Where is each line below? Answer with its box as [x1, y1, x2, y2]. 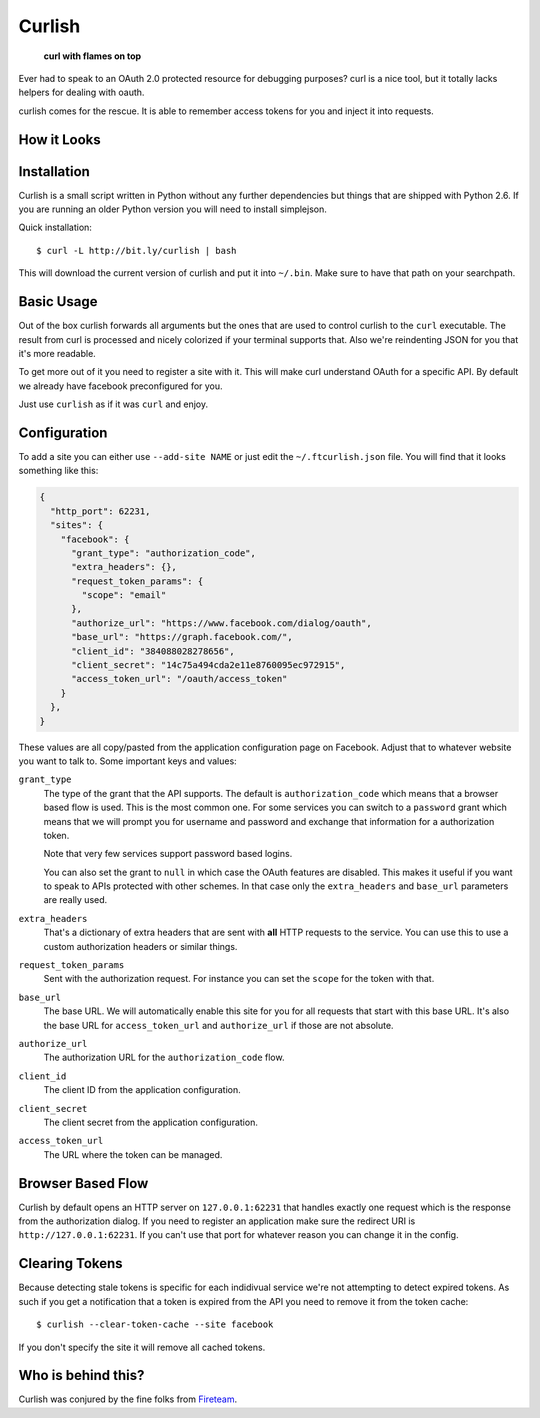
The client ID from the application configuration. [43, 1084, 241, 1096]
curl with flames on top [43, 50, 142, 62]
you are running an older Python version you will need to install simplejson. [18, 203, 327, 215]
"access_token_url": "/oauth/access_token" [71, 673, 288, 685]
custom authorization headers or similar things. [43, 940, 238, 952]
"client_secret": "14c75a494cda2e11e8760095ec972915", [71, 660, 346, 671]
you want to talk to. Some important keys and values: [18, 755, 237, 767]
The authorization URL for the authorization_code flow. [43, 1051, 285, 1064]
